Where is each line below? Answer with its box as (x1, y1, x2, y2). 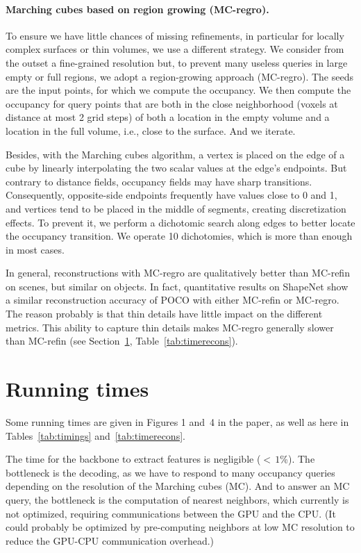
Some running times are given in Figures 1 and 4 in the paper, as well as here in (6, 414, 349, 429)
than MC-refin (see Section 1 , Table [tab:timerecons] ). (6, 333, 238, 348)
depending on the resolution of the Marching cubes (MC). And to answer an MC (6, 479, 350, 493)
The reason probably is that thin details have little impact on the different (6, 306, 323, 321)
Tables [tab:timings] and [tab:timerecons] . (6, 428, 185, 443)
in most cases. (6, 242, 65, 256)
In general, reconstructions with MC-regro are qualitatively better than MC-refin (6, 265, 350, 280)
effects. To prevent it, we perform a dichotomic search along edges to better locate (6, 215, 355, 229)
